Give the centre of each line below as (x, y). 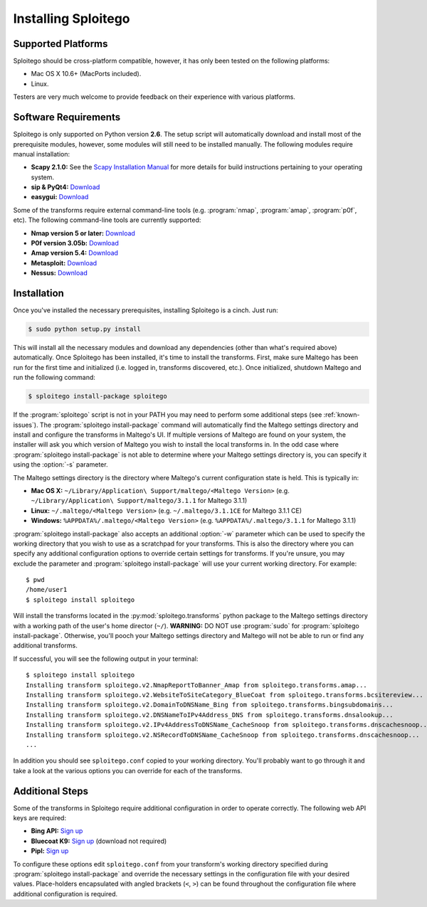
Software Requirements (67, 117)
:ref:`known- (342, 415)
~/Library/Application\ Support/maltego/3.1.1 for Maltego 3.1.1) (139, 501)
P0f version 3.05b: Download (75, 243)
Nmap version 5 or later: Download (83, 233)
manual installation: (42, 154)
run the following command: (54, 378)
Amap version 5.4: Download (75, 253)
